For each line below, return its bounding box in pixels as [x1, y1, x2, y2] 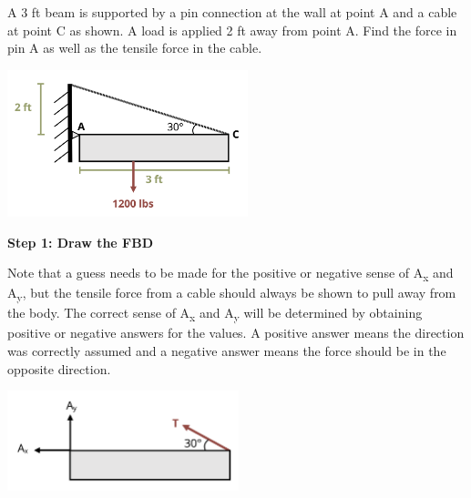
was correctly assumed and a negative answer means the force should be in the [7, 341, 446, 361]
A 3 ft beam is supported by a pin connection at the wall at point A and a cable [7, 3, 457, 21]
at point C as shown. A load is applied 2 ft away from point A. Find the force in [7, 20, 457, 39]
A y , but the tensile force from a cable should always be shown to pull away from [7, 283, 456, 305]
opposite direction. [7, 359, 111, 378]
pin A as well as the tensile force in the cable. [7, 38, 262, 57]
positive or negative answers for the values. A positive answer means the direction [7, 323, 465, 342]
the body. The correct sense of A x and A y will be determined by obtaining [7, 303, 423, 325]
